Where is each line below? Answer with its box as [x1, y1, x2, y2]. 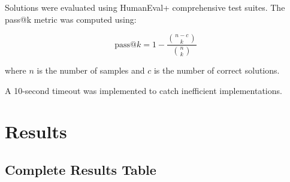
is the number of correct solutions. [153, 64, 280, 77]
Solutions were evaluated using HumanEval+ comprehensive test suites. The [5, 1, 285, 13]
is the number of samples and [37, 64, 145, 77]
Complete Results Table [5, 160, 156, 179]
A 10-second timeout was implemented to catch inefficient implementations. [5, 84, 282, 96]
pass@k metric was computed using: [5, 13, 137, 25]
